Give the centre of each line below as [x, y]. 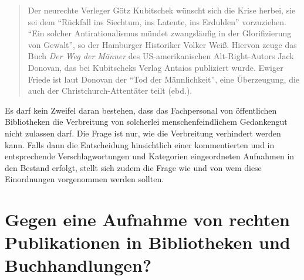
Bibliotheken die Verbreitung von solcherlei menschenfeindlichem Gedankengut [146, 122]
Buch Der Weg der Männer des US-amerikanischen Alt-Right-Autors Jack [161, 56]
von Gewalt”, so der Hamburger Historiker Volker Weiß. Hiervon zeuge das [162, 44]
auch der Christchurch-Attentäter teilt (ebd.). [110, 91]
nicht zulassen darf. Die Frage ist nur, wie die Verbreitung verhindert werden [143, 133]
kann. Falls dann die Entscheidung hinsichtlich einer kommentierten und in [140, 144]
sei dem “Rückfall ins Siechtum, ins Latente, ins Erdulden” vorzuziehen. [157, 21]
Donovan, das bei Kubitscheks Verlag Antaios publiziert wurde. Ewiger [156, 67]
